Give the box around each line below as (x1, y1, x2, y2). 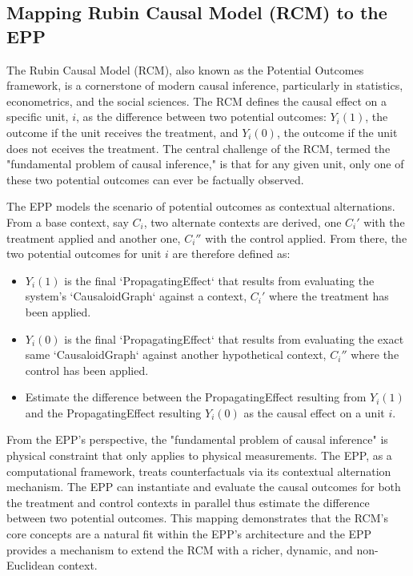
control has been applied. (25, 361, 149, 378)
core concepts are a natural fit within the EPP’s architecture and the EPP (6, 526, 372, 542)
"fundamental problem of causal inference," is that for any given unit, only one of (6, 155, 404, 172)
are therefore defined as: (172, 245, 291, 262)
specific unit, (6, 108, 69, 125)
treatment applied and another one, (6, 229, 181, 246)
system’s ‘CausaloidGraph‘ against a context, (25, 288, 247, 304)
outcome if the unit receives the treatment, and (6, 123, 239, 140)
